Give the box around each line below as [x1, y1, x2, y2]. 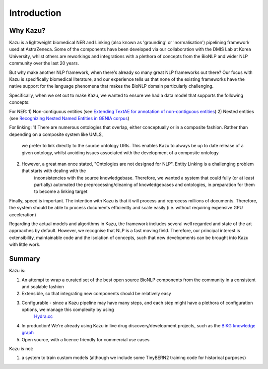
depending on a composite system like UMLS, [9, 131, 103, 137]
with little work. [9, 242, 41, 247]
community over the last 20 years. [9, 60, 79, 66]
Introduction [9, 7, 62, 18]
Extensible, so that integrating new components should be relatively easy [21, 291, 171, 297]
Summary [9, 254, 40, 263]
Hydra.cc [34, 313, 53, 319]
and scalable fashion [21, 283, 64, 290]
